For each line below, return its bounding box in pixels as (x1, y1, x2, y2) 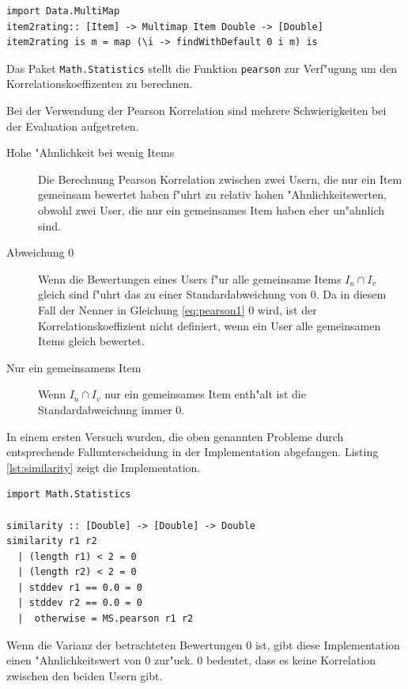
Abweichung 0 (6, 244, 74, 261)
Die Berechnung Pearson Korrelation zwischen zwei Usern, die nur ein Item (38, 170, 402, 187)
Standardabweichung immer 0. (38, 401, 185, 417)
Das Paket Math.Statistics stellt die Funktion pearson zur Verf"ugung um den (6, 59, 398, 76)
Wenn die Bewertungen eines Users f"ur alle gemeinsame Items (38, 270, 342, 287)
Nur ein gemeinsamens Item (6, 359, 142, 375)
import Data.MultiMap (6, 6, 120, 17)
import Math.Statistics (6, 489, 131, 501)
